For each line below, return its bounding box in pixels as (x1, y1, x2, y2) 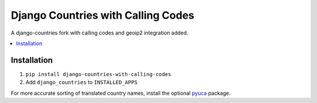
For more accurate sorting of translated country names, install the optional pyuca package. (11, 90, 231, 97)
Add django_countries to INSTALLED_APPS (25, 79, 138, 86)
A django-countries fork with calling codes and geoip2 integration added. (11, 29, 188, 36)
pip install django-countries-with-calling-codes (25, 71, 171, 77)
